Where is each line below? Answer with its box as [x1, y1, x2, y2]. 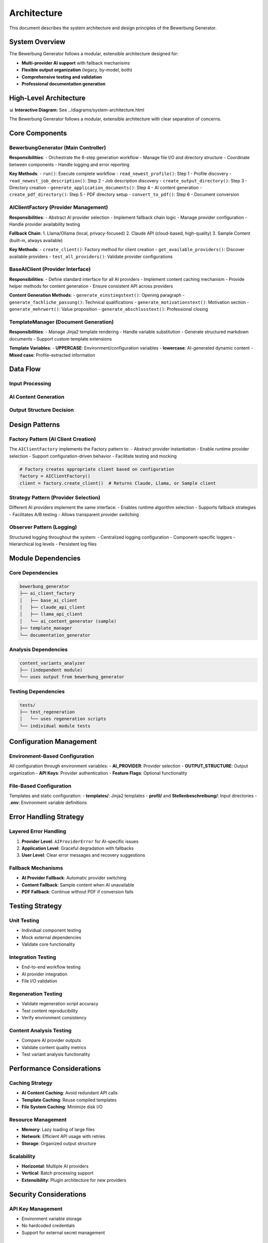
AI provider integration [21, 971, 67, 977]
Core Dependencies [9, 569, 59, 576]
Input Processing [9, 380, 52, 387]
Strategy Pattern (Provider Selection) [9, 494, 101, 501]
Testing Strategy [9, 902, 62, 910]
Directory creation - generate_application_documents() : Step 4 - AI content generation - [9, 184, 202, 191]
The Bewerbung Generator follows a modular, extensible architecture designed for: [9, 51, 179, 57]
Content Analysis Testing [9, 1027, 72, 1034]
